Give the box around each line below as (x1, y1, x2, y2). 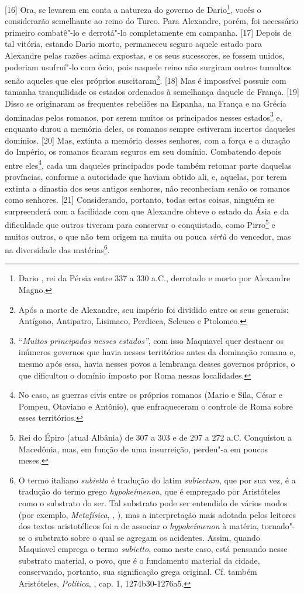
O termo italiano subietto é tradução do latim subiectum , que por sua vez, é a (18, 473, 296, 486)
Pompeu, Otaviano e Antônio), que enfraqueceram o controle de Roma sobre (18, 400, 293, 412)
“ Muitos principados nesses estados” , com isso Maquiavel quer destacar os (18, 334, 284, 346)
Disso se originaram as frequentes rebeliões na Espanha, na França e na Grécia (5, 97, 287, 110)
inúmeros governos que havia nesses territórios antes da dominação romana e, (18, 346, 296, 358)
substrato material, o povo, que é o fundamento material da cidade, (18, 554, 260, 566)
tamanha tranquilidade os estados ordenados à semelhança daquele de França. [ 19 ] (5, 86, 299, 98)
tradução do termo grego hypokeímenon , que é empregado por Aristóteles (18, 485, 281, 497)
